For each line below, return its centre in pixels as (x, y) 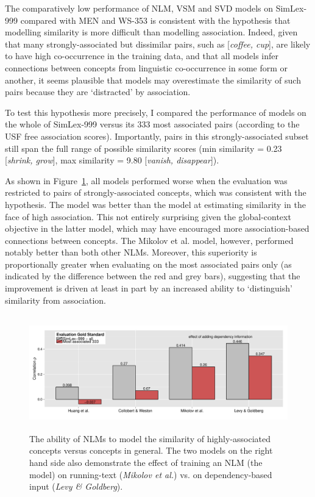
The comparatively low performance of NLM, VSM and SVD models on (139, 8)
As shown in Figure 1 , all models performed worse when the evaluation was (146, 180)
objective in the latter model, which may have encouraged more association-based (157, 228)
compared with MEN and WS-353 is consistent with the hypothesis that (155, 20)
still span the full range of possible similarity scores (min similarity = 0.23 (143, 148)
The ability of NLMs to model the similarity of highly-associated (150, 438)
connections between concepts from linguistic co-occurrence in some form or (147, 67)
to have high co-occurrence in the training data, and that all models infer (142, 56)
